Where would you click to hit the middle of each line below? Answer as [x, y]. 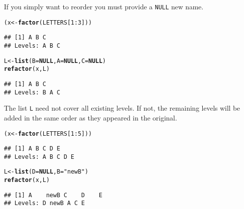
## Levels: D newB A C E [44, 203]
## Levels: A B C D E [39, 157]
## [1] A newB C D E [53, 195]
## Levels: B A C [32, 92]
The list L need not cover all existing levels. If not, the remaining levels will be [122, 108]
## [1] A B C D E [32, 149]
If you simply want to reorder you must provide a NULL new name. [104, 6]
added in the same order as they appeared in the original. [91, 117]
